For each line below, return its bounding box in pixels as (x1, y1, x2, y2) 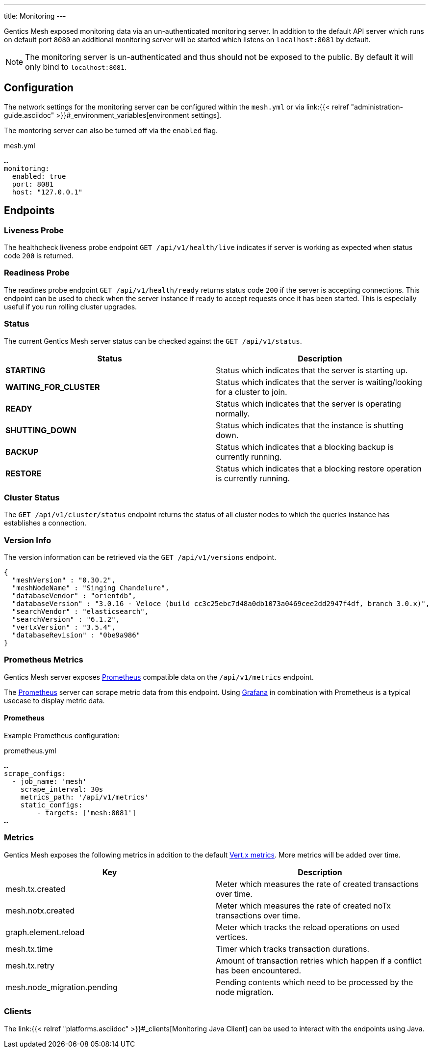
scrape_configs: (4, 770, 66, 778)
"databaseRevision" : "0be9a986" (12, 631, 141, 639)
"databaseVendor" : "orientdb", (12, 592, 136, 600)
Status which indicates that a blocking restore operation (216, 463, 422, 473)
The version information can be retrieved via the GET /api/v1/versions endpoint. (4, 553, 277, 562)
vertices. (216, 932, 248, 942)
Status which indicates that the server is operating (216, 398, 401, 409)
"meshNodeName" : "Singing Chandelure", (12, 584, 170, 592)
